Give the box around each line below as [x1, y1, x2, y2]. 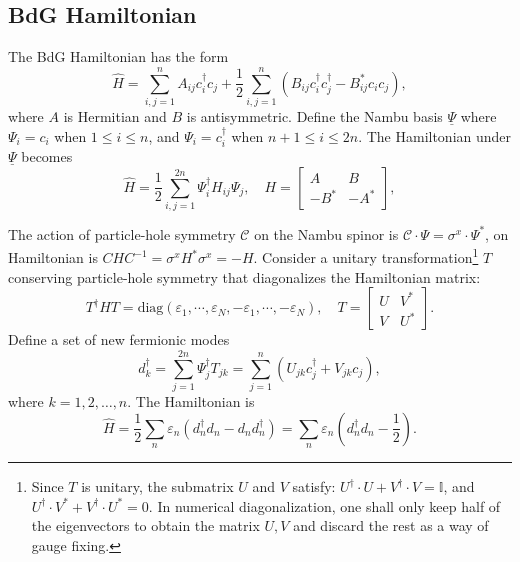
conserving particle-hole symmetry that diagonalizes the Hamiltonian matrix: [8, 266, 481, 287]
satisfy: [292, 476, 336, 496]
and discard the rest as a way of [293, 515, 489, 536]
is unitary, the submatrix [81, 476, 234, 496]
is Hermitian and [63, 105, 167, 126]
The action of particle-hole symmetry [8, 223, 236, 244]
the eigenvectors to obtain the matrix [31, 515, 260, 536]
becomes [21, 145, 73, 166]
